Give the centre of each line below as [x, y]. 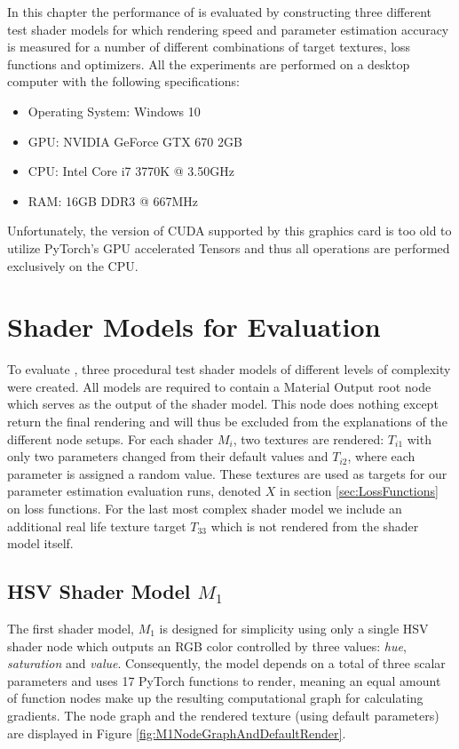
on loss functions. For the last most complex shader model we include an [205, 508]
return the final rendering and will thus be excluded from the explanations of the [227, 422]
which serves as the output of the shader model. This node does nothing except [223, 404]
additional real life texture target [97, 526]
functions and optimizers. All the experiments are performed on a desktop [209, 64]
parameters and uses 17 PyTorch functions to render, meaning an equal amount [224, 680]
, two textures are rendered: [309, 438]
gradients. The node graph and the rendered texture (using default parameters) [223, 715]
